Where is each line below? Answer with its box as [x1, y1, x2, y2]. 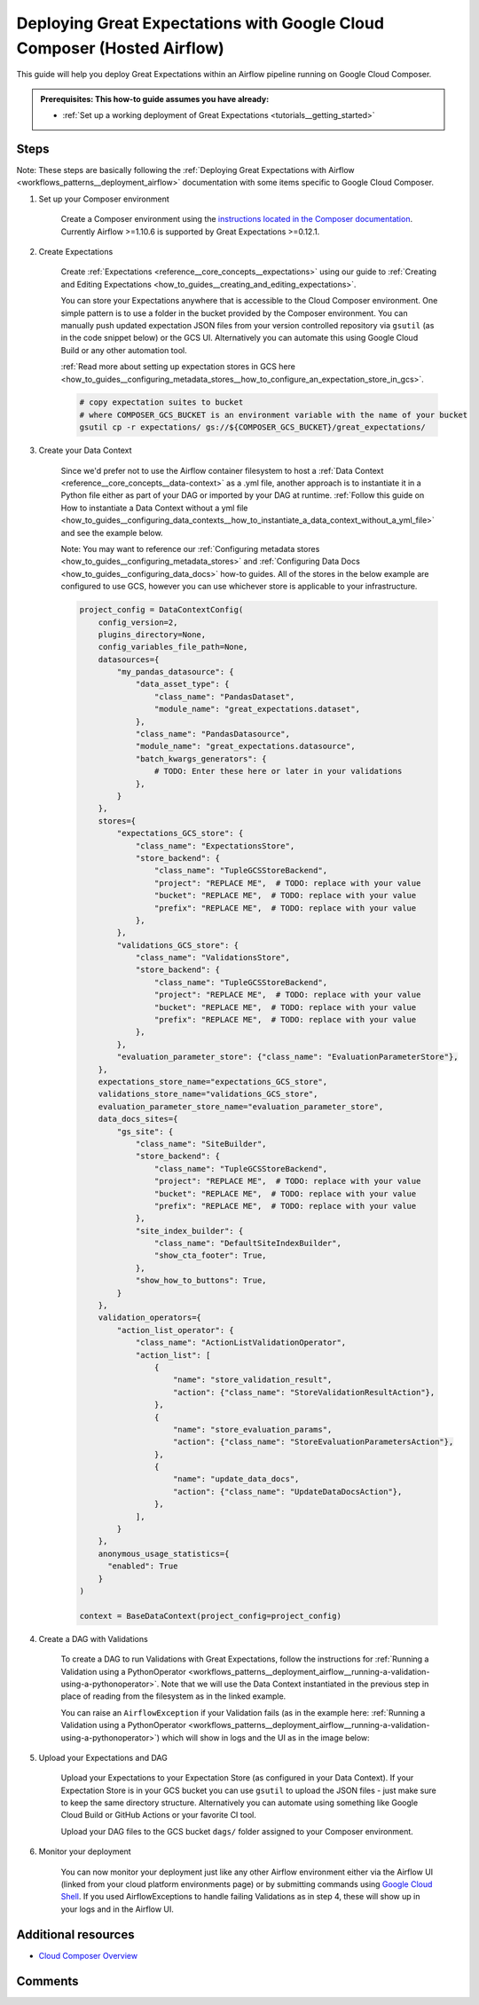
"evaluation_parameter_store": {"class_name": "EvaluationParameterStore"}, [116, 1052, 459, 1062]
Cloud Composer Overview [38, 1950, 137, 1961]
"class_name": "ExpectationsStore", [135, 841, 295, 851]
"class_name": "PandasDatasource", [135, 729, 290, 739]
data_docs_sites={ [98, 1114, 178, 1125]
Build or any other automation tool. [60, 344, 188, 355]
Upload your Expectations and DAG [38, 1752, 168, 1763]
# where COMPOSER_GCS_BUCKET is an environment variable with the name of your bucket [79, 409, 468, 420]
